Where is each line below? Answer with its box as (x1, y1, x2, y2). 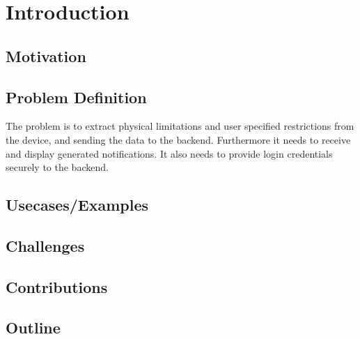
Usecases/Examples (6, 194, 149, 216)
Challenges (6, 234, 85, 256)
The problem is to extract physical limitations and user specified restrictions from (6, 119, 354, 133)
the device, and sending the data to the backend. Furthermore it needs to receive (6, 132, 351, 146)
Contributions (6, 276, 108, 297)
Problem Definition (6, 86, 147, 107)
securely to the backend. (6, 160, 109, 174)
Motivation (6, 45, 86, 66)
